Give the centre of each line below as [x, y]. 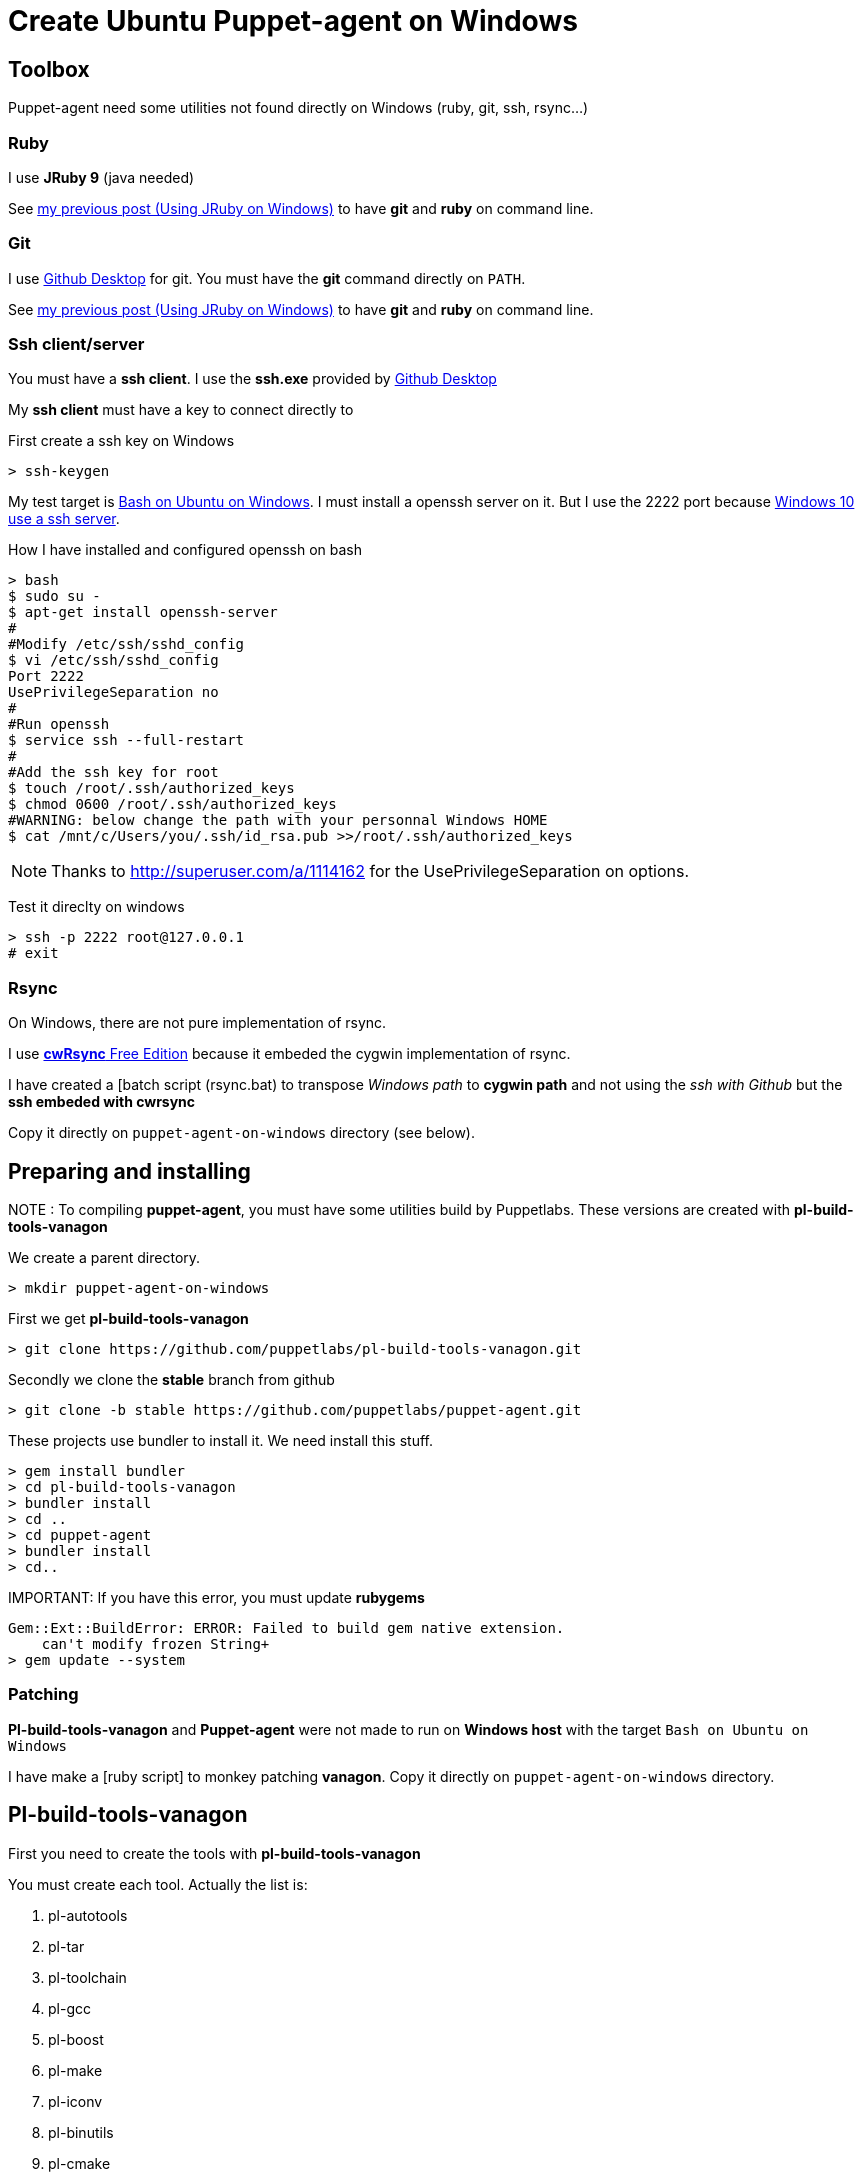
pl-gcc [69, 2008]
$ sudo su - [54, 596]
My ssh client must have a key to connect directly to [181, 410]
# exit [33, 953]
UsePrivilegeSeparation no [113, 692]
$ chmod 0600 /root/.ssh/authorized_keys [172, 804]
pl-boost [76, 2039]
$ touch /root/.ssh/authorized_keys [151, 788]
